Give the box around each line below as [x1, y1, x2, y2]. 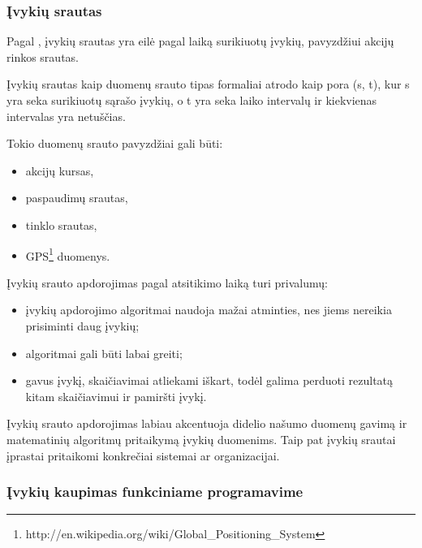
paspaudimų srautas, [25, 189, 128, 206]
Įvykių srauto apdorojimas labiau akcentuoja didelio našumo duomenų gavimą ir [6, 415, 407, 432]
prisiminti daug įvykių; [25, 317, 140, 334]
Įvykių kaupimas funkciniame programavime [6, 481, 304, 502]
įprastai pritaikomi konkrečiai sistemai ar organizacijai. [6, 447, 280, 464]
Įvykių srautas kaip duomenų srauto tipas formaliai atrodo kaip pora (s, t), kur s [6, 76, 410, 93]
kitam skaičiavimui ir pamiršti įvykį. [25, 387, 207, 404]
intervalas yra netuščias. [6, 107, 126, 124]
